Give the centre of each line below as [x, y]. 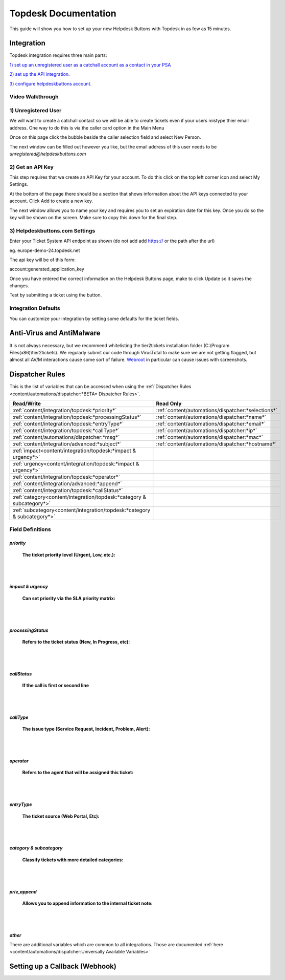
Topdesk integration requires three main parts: [58, 55]
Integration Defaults [35, 308]
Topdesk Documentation [63, 13]
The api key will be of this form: [43, 260]
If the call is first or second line [56, 686]
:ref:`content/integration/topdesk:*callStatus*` [68, 490]
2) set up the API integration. [40, 74]
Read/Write [27, 403]
